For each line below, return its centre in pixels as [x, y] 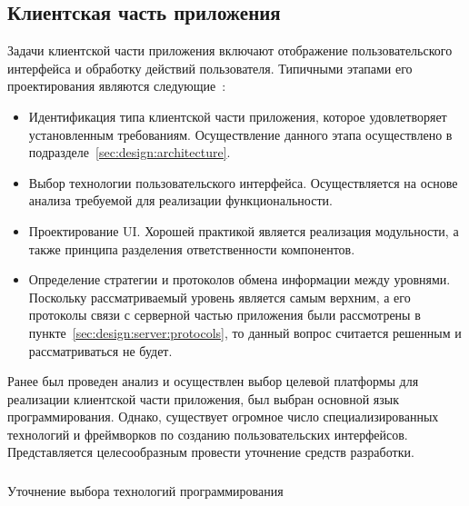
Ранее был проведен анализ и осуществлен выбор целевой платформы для [213, 381]
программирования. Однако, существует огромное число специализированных [223, 417]
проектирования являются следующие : [117, 86]
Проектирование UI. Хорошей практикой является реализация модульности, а [244, 230]
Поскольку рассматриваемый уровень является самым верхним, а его [220, 297]
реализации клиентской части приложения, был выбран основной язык [204, 398]
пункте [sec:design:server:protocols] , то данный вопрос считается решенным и [245, 332]
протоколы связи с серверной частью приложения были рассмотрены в [225, 315]
